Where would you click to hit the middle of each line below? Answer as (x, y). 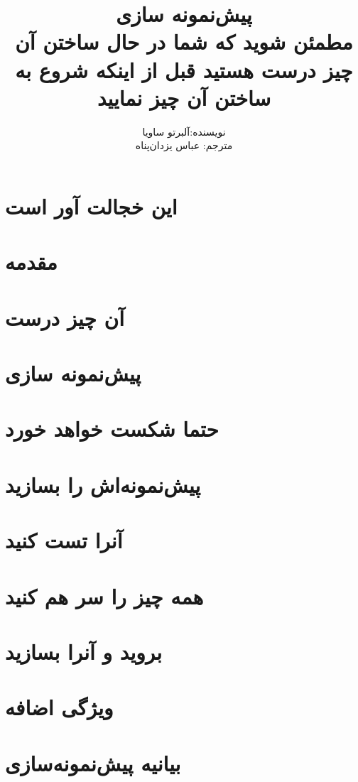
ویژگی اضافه (59, 707)
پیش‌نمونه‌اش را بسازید (103, 484)
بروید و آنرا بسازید (84, 651)
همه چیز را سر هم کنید (104, 596)
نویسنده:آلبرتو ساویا (184, 131)
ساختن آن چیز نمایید (184, 97)
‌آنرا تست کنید (64, 540)
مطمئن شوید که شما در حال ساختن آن (184, 42)
